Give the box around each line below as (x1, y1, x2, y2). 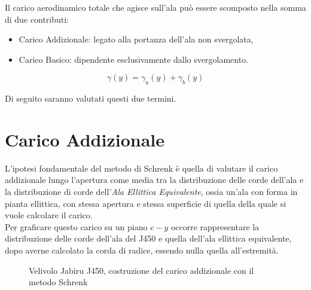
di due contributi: (5, 13, 69, 25)
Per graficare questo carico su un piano (5, 220, 148, 233)
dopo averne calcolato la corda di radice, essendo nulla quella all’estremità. (5, 244, 279, 257)
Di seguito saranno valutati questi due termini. (5, 92, 176, 105)
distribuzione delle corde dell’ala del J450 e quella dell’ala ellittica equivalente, (5, 232, 292, 245)
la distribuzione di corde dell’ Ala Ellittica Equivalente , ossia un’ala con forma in (5, 185, 298, 198)
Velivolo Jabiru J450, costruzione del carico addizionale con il (29, 264, 254, 276)
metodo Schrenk (29, 276, 88, 288)
